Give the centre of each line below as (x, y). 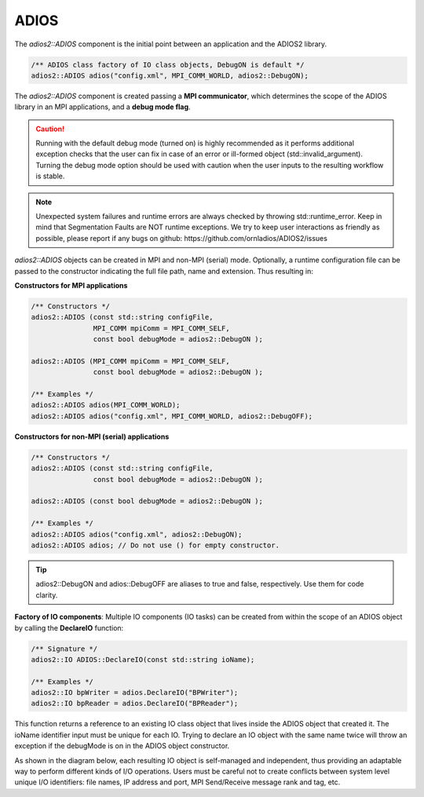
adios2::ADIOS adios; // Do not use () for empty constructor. (155, 545)
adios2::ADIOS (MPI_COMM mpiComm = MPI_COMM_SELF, (131, 361)
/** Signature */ (64, 649)
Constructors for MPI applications (71, 285)
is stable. (50, 176)
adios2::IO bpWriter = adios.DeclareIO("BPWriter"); (135, 693)
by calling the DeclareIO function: (69, 627)
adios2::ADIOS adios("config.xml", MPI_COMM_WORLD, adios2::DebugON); (170, 75)
